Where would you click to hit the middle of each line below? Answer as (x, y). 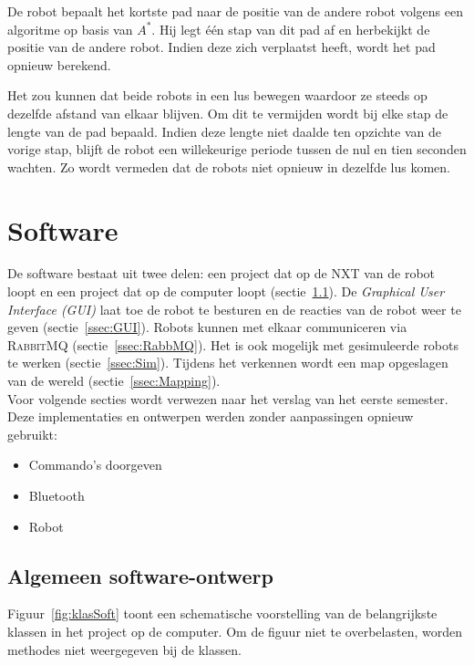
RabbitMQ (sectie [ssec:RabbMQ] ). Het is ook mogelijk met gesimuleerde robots (233, 344)
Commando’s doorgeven (95, 465)
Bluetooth (57, 495)
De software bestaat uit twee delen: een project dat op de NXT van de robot (222, 273)
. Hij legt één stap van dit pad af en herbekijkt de (291, 29)
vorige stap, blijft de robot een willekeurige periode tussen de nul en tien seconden (237, 149)
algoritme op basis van (70, 29)
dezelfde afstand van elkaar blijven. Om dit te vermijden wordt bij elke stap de (228, 113)
